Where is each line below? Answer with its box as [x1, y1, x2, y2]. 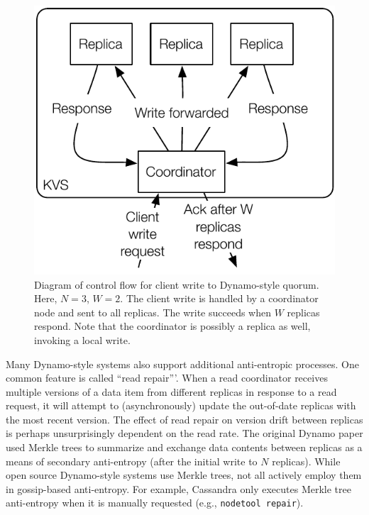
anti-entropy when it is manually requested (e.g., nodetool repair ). [6, 495, 304, 510]
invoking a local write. [34, 332, 131, 347]
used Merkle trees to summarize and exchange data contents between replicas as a [6, 440, 363, 455]
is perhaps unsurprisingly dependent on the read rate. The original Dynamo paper [6, 426, 363, 441]
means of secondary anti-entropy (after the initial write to [6, 453, 258, 468]
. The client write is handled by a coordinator [120, 291, 319, 306]
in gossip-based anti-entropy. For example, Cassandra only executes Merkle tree [6, 481, 351, 496]
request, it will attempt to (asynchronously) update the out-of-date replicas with [6, 398, 356, 413]
